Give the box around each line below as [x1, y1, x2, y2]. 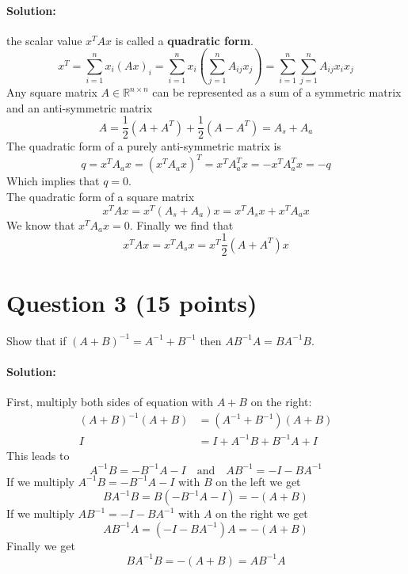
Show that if [6, 332, 67, 348]
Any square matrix [6, 84, 97, 101]
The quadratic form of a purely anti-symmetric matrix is [6, 138, 281, 154]
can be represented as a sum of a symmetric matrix [152, 84, 402, 101]
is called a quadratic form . [115, 32, 254, 48]
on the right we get [215, 505, 308, 522]
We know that [6, 216, 75, 233]
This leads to [6, 447, 70, 463]
